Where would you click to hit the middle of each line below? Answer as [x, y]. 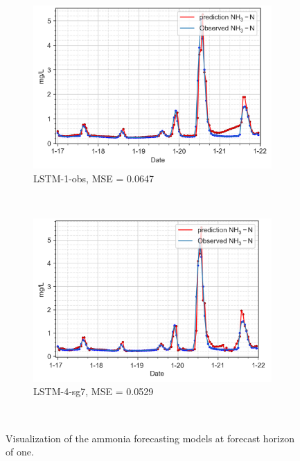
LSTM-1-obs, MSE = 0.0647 [94, 179]
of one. [20, 452]
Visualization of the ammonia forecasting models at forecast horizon [150, 438]
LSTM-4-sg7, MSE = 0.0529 [94, 391]
